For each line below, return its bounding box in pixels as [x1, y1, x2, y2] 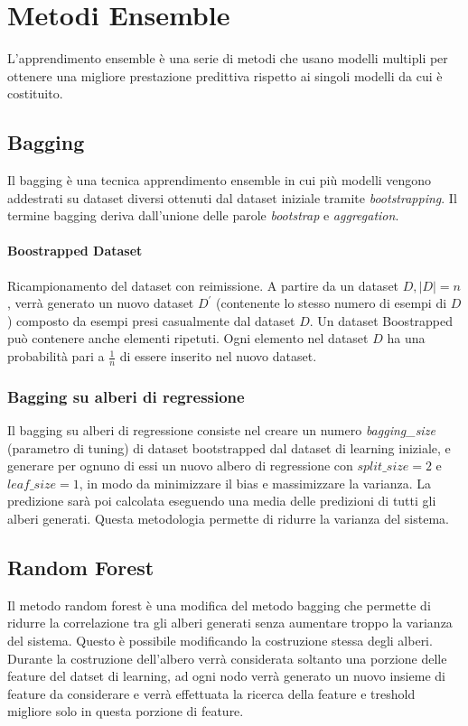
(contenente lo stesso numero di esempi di [216, 293, 447, 312]
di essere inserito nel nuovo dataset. [119, 347, 317, 366]
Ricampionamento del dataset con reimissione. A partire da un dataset [7, 275, 399, 294]
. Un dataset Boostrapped [309, 311, 454, 330]
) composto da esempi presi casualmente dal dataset [7, 311, 295, 330]
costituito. [7, 84, 63, 103]
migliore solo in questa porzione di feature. [7, 702, 244, 721]
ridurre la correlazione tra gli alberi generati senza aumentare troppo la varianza [7, 613, 453, 632]
